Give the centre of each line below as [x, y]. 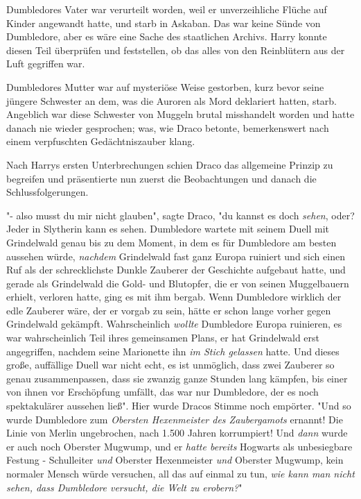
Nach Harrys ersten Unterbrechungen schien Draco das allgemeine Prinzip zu [170, 164]
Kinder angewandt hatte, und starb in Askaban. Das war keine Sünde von [164, 23]
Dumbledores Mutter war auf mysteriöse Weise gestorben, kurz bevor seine [165, 86]
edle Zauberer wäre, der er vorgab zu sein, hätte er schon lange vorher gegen [169, 310]
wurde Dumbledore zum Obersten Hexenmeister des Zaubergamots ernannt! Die [175, 419]
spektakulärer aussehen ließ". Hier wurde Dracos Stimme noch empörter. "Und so [179, 406]
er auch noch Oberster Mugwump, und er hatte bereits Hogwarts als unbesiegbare [179, 446]
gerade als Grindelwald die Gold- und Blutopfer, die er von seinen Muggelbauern [178, 283]
